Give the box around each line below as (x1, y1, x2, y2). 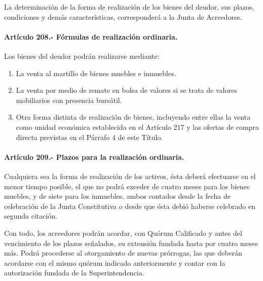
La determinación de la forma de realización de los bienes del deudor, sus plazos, (4, 2, 254, 12)
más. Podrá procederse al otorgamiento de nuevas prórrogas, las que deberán (4, 248, 242, 258)
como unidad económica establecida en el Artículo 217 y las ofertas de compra (16, 121, 259, 132)
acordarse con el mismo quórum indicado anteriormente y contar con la (4, 257, 226, 268)
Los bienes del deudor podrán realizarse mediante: (4, 50, 160, 61)
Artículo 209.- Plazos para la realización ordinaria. (4, 151, 184, 162)
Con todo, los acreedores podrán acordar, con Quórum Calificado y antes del (4, 227, 242, 238)
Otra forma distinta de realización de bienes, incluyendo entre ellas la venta (16, 112, 251, 122)
